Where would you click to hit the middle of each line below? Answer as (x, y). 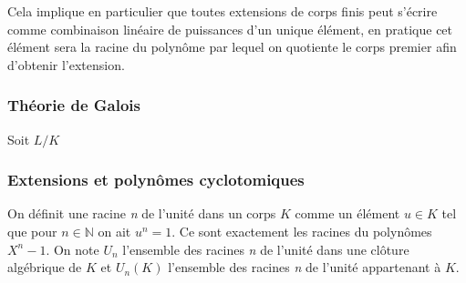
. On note (72, 249)
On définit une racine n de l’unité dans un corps (142, 213)
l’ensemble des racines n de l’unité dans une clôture (266, 249)
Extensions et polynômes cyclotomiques (156, 180)
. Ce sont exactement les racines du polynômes (302, 231)
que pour (32, 231)
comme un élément (347, 213)
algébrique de (45, 267)
